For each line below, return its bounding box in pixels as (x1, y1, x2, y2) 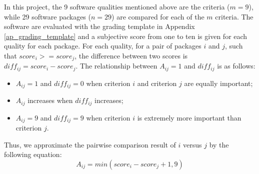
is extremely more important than (137, 112, 241, 122)
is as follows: (217, 60, 255, 71)
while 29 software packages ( (4, 11, 91, 21)
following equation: (4, 149, 62, 159)
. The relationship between (75, 60, 157, 71)
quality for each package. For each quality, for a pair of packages (4, 40, 201, 51)
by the (209, 139, 229, 149)
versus (183, 139, 202, 149)
